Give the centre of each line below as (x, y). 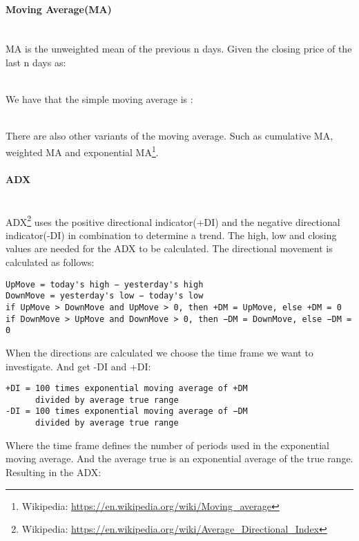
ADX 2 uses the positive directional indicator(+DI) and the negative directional (173, 220)
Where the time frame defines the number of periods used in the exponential (167, 445)
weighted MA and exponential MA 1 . (82, 151)
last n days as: (36, 62)
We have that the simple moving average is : (99, 99)
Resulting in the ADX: (54, 472)
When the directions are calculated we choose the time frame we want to (159, 352)
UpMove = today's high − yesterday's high (105, 284)
